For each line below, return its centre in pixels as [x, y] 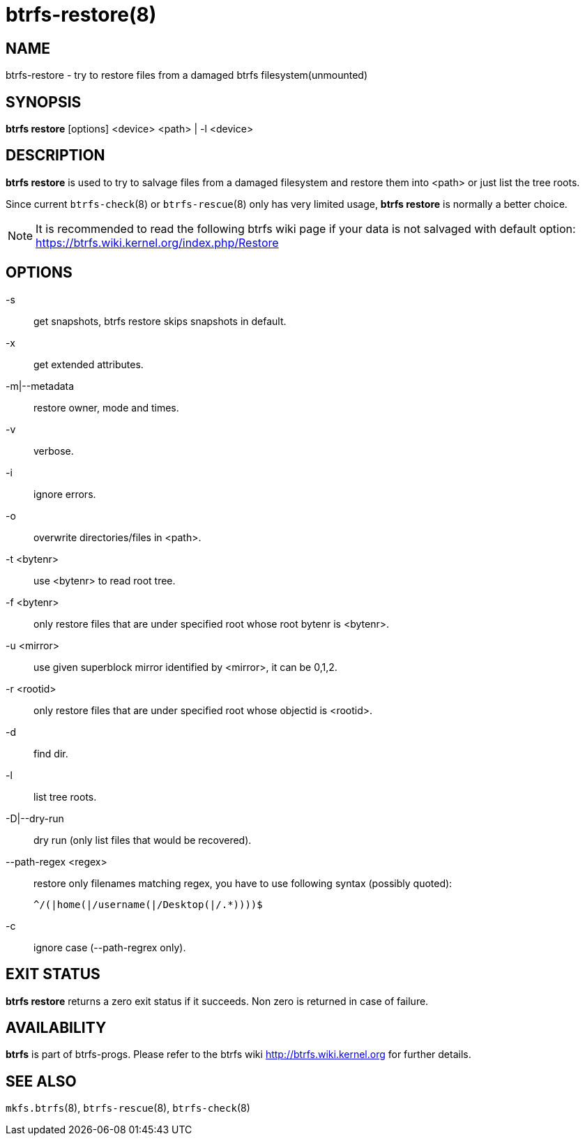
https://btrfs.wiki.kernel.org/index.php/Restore [157, 242]
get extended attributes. [89, 364]
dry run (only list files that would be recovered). [143, 840]
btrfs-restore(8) [81, 15]
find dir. [51, 753]
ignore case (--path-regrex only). [110, 947]
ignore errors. [65, 494]
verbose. [54, 451]
